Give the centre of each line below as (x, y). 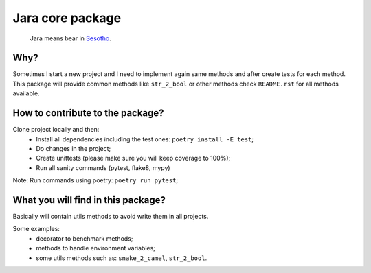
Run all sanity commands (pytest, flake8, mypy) (103, 167)
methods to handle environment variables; (96, 248)
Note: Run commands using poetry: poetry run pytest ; (95, 180)
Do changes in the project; (74, 148)
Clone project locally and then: (56, 130)
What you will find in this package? (89, 200)
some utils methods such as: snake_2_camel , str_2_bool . (122, 258)
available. (26, 93)
